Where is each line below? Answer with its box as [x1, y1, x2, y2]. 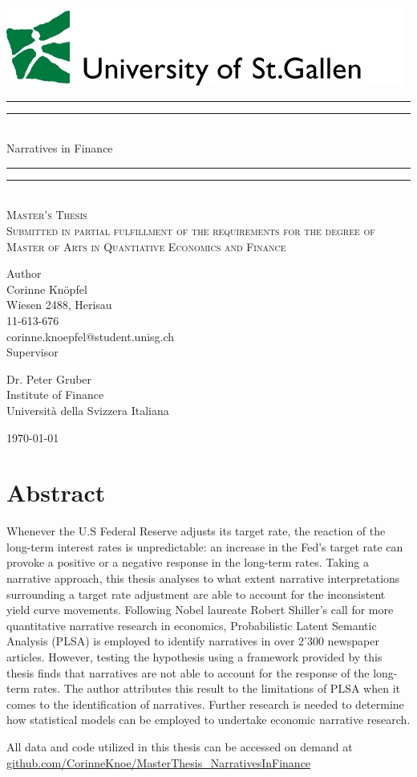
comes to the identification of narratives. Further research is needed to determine [6, 695, 404, 712]
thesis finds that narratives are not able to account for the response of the [6, 664, 370, 681]
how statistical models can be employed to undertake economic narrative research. [6, 711, 411, 728]
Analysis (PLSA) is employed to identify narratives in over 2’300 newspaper [6, 633, 379, 649]
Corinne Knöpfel [6, 280, 87, 297]
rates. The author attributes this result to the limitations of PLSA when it [33, 680, 400, 697]
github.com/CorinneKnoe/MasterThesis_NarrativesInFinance [6, 754, 311, 771]
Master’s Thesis [6, 206, 87, 223]
